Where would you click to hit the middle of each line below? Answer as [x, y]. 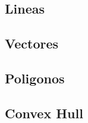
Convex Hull [44, 113]
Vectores [32, 43]
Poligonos [35, 78]
